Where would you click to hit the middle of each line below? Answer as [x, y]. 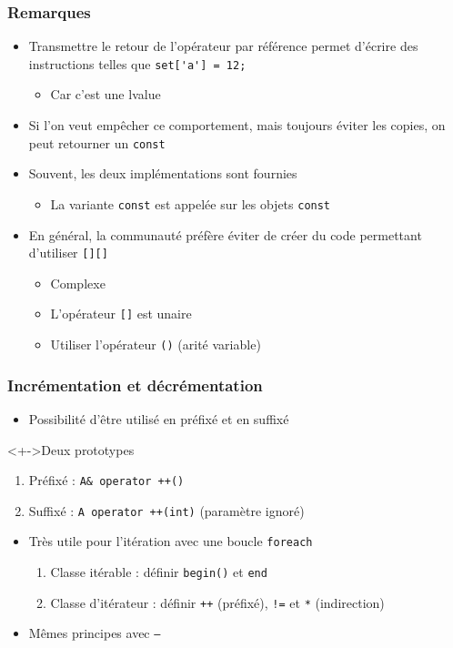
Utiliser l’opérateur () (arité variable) [156, 344]
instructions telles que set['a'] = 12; [137, 63]
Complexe [78, 283]
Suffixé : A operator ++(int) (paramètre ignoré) [166, 510]
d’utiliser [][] [68, 253]
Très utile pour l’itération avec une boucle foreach [171, 541]
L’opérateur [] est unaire [121, 314]
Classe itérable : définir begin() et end [159, 572]
